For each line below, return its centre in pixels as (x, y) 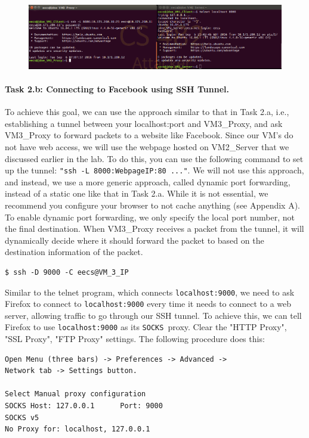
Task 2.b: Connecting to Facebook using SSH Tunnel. (117, 88)
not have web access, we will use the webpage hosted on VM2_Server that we (147, 146)
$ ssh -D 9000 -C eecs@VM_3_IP (67, 272)
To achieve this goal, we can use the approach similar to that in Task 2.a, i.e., (147, 112)
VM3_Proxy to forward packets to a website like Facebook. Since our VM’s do (149, 135)
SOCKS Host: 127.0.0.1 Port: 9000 (84, 406)
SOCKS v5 (22, 417)
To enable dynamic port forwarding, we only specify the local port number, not (150, 217)
